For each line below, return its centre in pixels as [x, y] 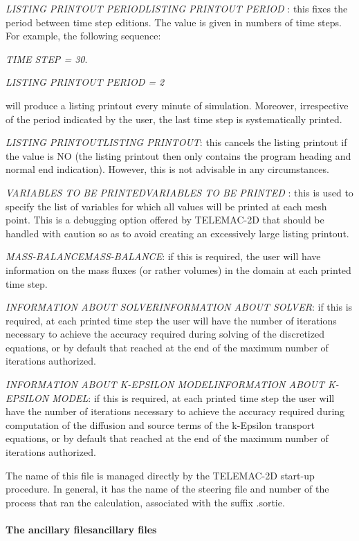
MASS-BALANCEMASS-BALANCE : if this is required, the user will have [163, 256]
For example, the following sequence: [83, 36]
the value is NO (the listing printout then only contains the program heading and [178, 155]
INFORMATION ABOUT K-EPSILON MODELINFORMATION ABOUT [165, 384]
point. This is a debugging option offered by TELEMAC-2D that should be [165, 220]
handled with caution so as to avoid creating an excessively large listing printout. [177, 233]
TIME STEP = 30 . [47, 58]
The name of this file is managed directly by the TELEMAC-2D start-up [160, 475]
